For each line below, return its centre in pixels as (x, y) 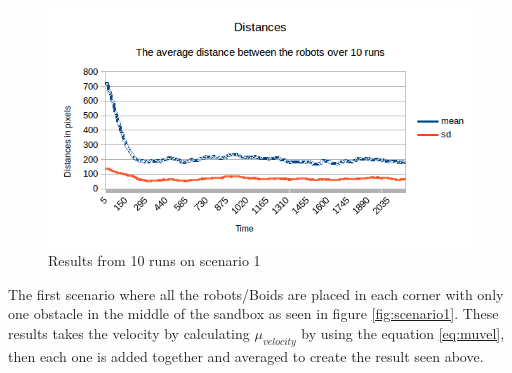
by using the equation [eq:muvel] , (403, 333)
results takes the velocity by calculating (129, 333)
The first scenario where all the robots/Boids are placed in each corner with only (256, 293)
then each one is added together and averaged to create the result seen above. (246, 355)
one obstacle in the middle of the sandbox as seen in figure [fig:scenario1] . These (253, 313)
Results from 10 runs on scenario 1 (154, 260)
